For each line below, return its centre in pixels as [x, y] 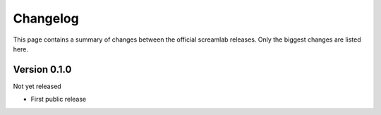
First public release [59, 99]
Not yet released [37, 86]
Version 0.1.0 [42, 69]
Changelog [46, 18]
